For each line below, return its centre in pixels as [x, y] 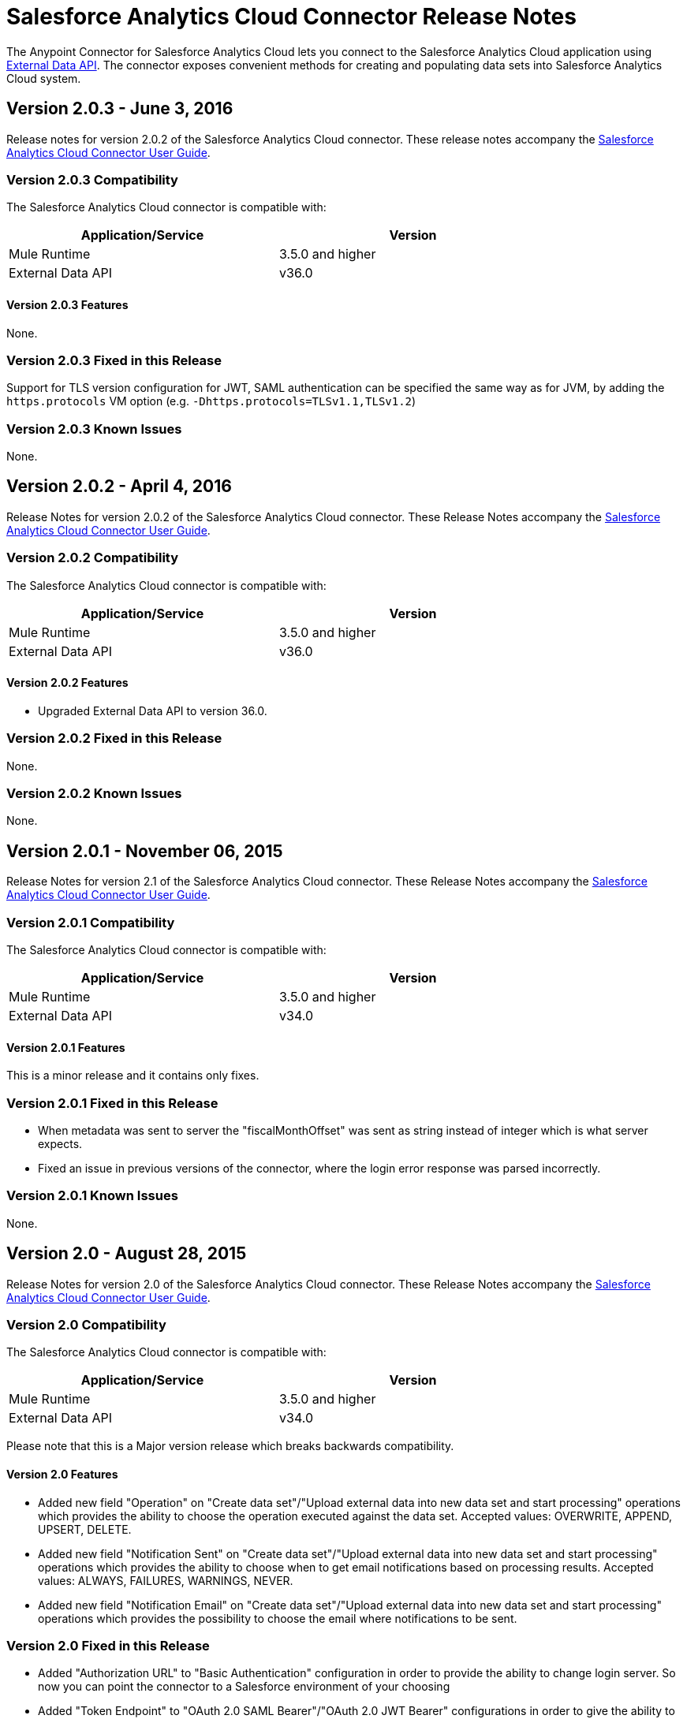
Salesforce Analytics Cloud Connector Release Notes [291, 17]
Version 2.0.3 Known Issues [94, 429]
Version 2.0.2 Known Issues [94, 793]
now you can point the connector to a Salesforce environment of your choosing [244, 1687]
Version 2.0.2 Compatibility [93, 558]
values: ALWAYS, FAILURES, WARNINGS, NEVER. [166, 1580]
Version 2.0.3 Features [67, 304]
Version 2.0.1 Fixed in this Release [112, 1103]
